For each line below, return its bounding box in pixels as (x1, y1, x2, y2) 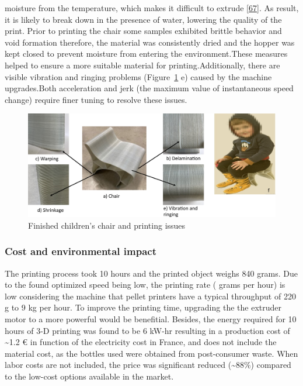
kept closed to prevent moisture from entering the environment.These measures (5, 47, 288, 60)
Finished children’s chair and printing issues (28, 219, 186, 231)
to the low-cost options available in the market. (5, 370, 174, 382)
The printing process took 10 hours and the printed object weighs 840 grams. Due (5, 267, 298, 279)
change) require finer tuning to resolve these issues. (5, 93, 187, 105)
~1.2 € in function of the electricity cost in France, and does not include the (5, 336, 277, 348)
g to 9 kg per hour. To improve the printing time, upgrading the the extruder (5, 301, 281, 313)
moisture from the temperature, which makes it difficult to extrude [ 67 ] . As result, (5, 2, 299, 13)
